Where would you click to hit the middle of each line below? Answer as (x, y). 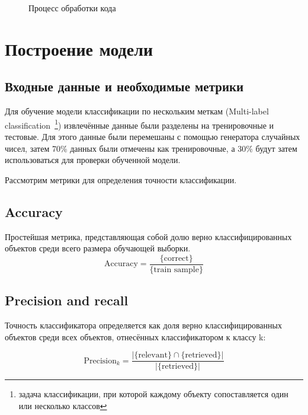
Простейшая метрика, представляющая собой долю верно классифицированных (148, 236)
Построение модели (79, 48)
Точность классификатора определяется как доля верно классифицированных (143, 325)
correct (176, 258)
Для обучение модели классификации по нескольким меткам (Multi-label (137, 111)
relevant (153, 355)
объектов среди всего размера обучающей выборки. (98, 248)
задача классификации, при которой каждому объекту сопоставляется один (153, 394)
